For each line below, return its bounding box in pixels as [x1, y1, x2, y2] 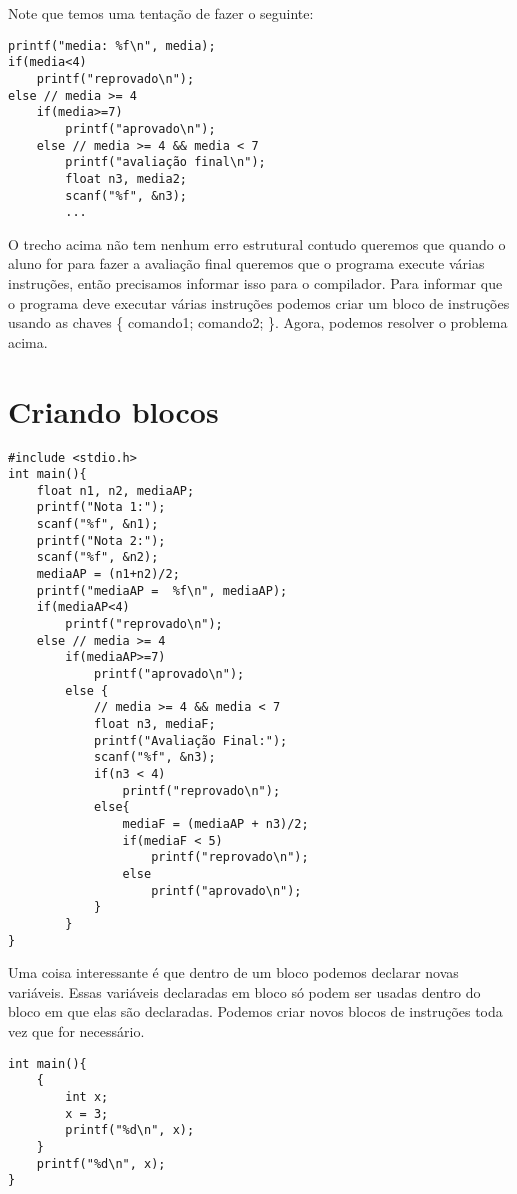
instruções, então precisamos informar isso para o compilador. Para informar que [8, 273, 503, 293]
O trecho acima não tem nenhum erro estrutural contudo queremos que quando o [8, 233, 506, 254]
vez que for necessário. [8, 1020, 145, 1041]
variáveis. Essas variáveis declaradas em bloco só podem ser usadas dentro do [8, 981, 481, 1002]
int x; [65, 1089, 109, 1104]
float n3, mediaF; [93, 717, 216, 731]
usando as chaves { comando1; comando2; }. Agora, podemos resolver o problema [8, 312, 508, 333]
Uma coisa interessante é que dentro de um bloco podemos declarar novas [8, 962, 459, 983]
